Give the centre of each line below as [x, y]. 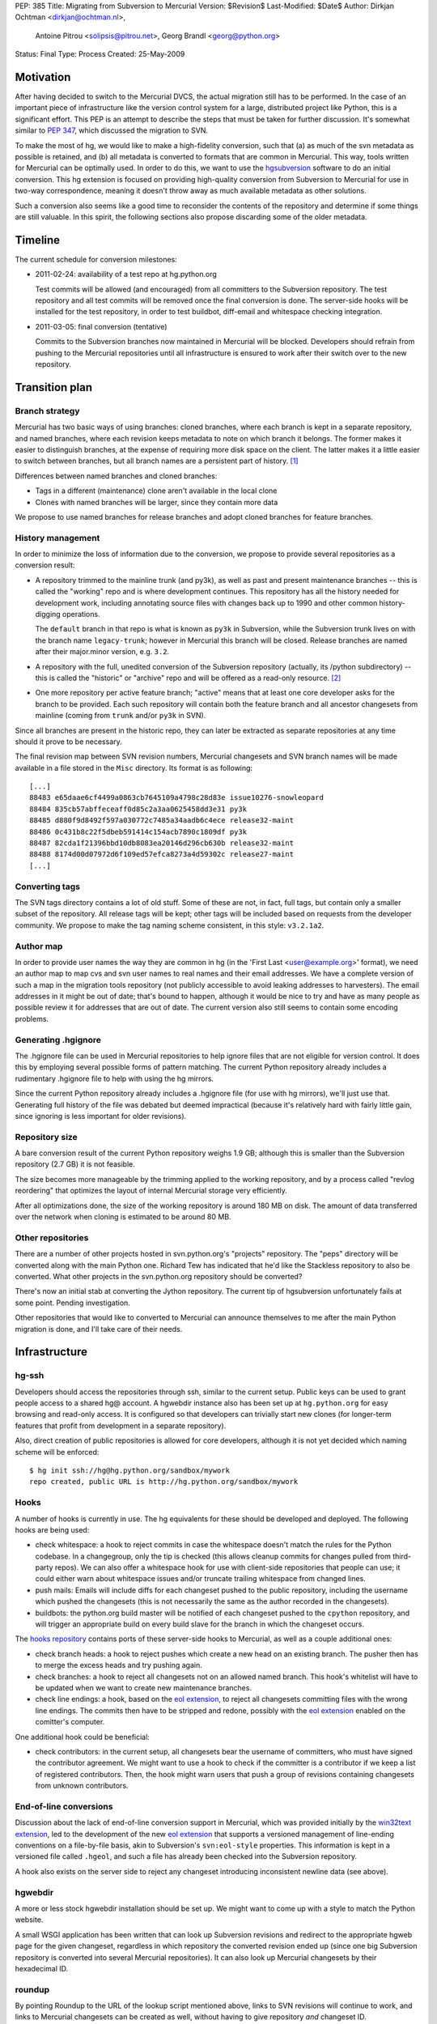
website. [29, 1920]
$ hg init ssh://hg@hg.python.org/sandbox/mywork [130, 1471]
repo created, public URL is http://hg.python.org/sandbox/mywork [164, 1482]
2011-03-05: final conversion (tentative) [101, 326]
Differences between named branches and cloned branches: [116, 476]
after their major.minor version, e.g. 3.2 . [102, 652]
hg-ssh [30, 1376]
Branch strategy [47, 410]
